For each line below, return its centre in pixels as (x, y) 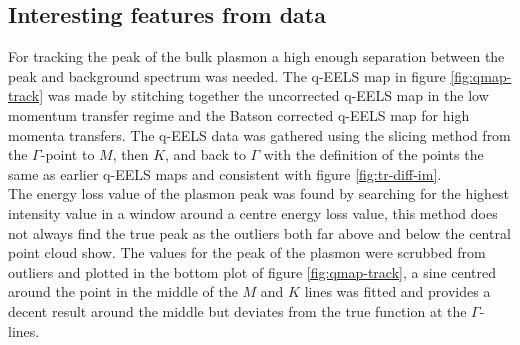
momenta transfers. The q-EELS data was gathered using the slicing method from (259, 134)
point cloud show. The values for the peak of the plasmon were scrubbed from (247, 252)
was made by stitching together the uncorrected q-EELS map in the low (268, 95)
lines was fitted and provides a (397, 291)
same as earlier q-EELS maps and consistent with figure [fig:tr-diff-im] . (225, 173)
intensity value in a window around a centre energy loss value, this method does (253, 212)
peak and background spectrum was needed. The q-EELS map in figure (227, 75)
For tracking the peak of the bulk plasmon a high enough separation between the (256, 56)
